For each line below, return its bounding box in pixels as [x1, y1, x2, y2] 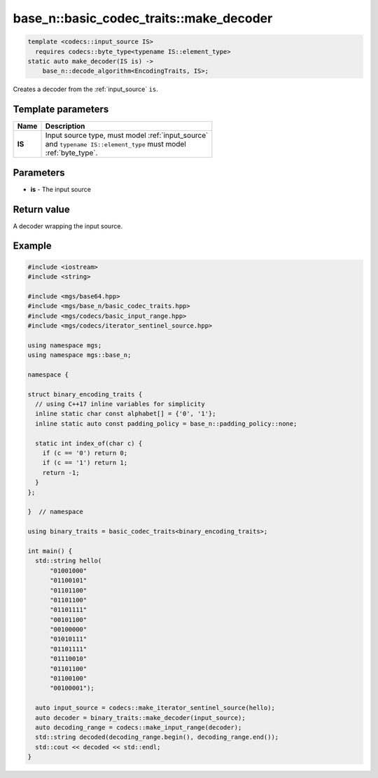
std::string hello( [35, 557, 102, 565]
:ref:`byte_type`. [45, 148, 98, 158]
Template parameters [13, 104, 109, 116]
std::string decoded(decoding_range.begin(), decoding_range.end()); [35, 733, 279, 742]
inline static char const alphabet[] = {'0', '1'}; [35, 410, 216, 418]
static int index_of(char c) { [35, 439, 143, 447]
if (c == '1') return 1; [42, 459, 128, 467]
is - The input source [30, 185, 91, 193]
